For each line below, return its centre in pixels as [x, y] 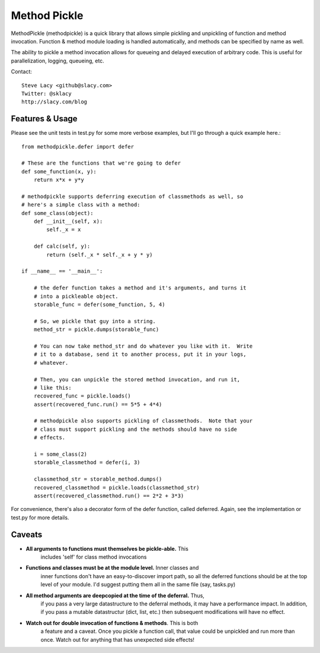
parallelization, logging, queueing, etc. [58, 61]
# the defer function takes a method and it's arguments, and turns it [140, 288]
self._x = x [64, 230]
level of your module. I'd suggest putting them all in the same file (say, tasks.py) [138, 585]
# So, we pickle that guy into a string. [95, 321]
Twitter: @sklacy [47, 93]
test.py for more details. [40, 518]
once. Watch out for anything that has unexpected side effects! [118, 639]
